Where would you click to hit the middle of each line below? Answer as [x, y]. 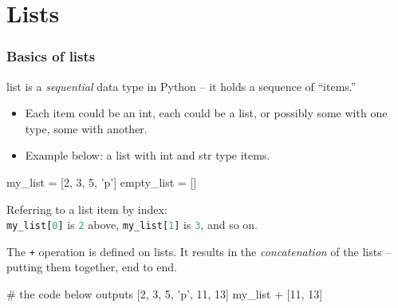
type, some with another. [86, 128]
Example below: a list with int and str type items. [148, 155]
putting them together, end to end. [92, 267]
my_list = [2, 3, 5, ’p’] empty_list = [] [102, 182]
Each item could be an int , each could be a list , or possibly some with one [206, 113]
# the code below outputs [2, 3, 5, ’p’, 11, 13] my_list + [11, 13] [165, 294]
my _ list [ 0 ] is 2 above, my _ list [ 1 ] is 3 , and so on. [132, 225]
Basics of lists [51, 56]
